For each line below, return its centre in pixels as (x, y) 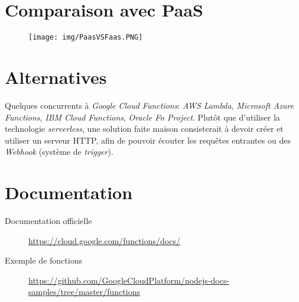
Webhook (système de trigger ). (59, 152)
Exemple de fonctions (43, 260)
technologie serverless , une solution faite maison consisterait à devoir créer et (144, 129)
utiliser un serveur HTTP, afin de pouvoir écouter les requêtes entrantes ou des (148, 140)
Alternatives (56, 77)
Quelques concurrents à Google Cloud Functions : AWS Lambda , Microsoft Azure (149, 105)
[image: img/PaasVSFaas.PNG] (86, 38)
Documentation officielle (48, 220)
